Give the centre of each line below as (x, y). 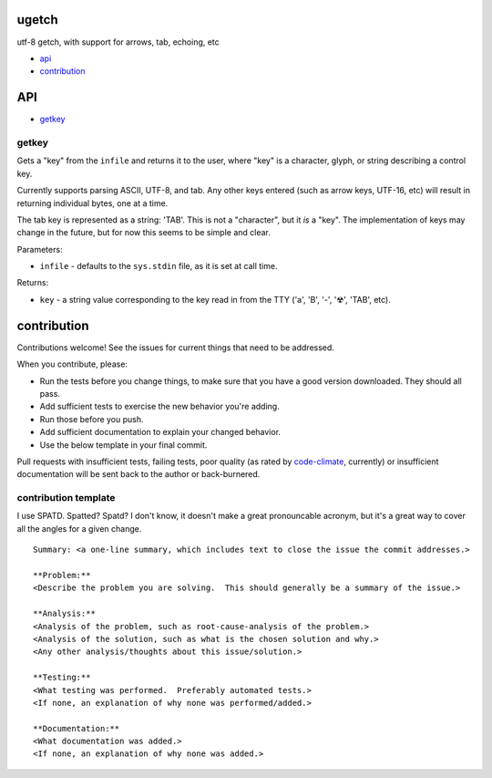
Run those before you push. (92, 419)
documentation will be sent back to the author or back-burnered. (138, 474)
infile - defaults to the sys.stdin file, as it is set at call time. (159, 266)
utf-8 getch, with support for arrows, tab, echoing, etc (118, 42)
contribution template (66, 498)
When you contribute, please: (72, 364)
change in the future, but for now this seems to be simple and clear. (143, 233)
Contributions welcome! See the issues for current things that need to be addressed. (175, 348)
